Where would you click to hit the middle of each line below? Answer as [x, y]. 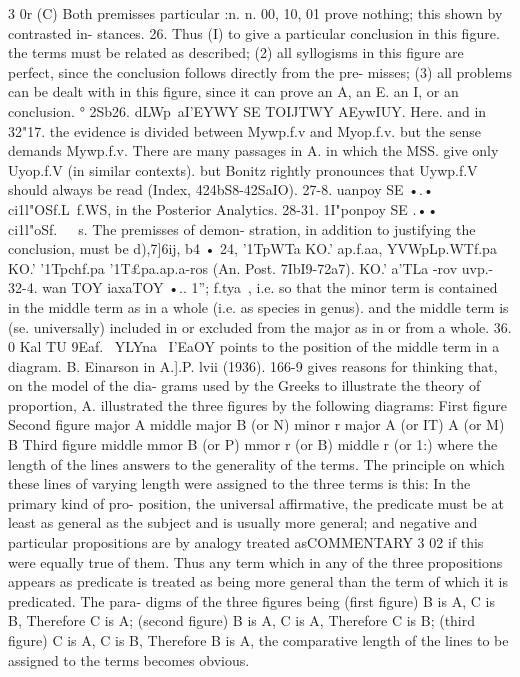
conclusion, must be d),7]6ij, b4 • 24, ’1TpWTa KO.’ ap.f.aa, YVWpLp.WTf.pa [252, 248]
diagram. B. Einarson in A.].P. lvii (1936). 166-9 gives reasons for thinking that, [253, 365]
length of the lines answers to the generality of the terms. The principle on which [256, 463]
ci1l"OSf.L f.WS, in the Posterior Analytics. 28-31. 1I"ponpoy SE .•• [223, 208]
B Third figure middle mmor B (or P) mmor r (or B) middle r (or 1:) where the [253, 444]
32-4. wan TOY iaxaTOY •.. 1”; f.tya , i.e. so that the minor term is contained [253, 287]
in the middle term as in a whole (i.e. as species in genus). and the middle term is [258, 306]
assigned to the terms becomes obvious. [129, 659]
